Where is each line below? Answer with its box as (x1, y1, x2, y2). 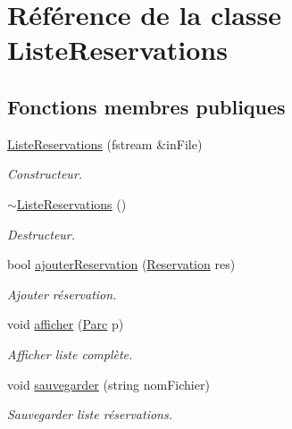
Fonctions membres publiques (7, 92, 286, 120)
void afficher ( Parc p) (7, 315, 124, 333)
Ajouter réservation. (7, 284, 117, 303)
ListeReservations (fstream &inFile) (7, 134, 203, 153)
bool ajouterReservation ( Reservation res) (7, 255, 236, 273)
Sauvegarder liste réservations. (7, 405, 173, 424)
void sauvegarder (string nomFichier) (7, 374, 210, 393)
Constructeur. (7, 164, 83, 183)
